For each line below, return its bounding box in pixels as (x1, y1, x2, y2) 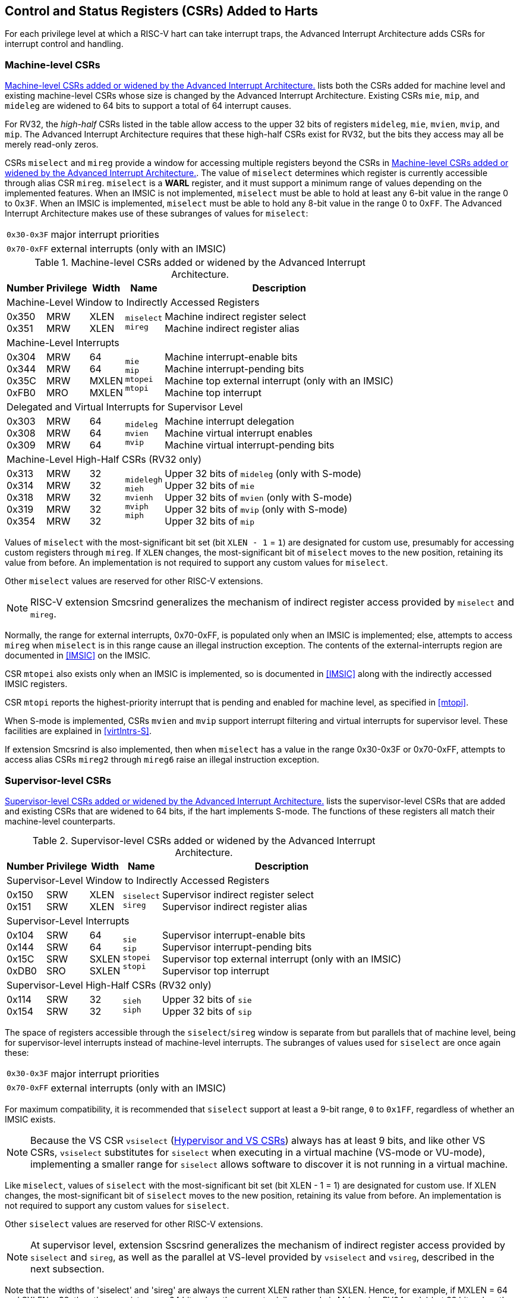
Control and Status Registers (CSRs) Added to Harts (5, 4, 319, 18)
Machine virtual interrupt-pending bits (165, 439, 335, 452)
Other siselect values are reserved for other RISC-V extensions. (5, 1218, 263, 1229)
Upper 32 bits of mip (165, 515, 255, 528)
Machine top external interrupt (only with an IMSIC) (165, 375, 394, 387)
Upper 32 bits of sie (162, 993, 252, 1005)
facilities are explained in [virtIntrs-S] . (5, 726, 152, 736)
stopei (122, 952, 151, 962)
